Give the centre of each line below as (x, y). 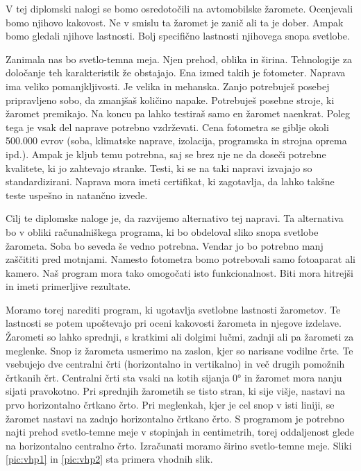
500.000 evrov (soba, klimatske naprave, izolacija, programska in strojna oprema (176, 140)
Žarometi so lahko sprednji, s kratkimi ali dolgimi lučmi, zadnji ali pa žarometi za (180, 337)
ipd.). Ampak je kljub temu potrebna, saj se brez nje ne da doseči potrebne (166, 154)
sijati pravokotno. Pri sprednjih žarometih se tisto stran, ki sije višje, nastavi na (176, 391)
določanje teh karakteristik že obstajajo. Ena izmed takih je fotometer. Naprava (176, 72)
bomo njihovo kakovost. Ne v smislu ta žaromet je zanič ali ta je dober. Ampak (175, 22)
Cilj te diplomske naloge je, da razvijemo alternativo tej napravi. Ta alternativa (175, 218)
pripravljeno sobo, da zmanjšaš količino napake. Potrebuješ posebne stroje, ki (170, 100)
